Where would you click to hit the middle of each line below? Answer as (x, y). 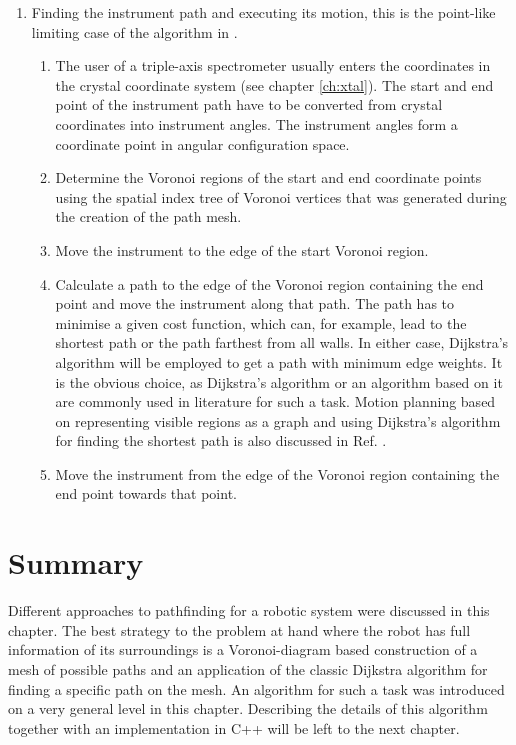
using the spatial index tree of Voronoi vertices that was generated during (281, 196)
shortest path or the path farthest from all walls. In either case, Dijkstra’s (282, 342)
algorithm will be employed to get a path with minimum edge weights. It (279, 361)
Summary (76, 562)
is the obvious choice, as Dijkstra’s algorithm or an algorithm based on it (279, 381)
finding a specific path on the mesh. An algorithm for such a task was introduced (256, 688)
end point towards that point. (146, 493)
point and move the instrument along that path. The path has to (255, 303)
